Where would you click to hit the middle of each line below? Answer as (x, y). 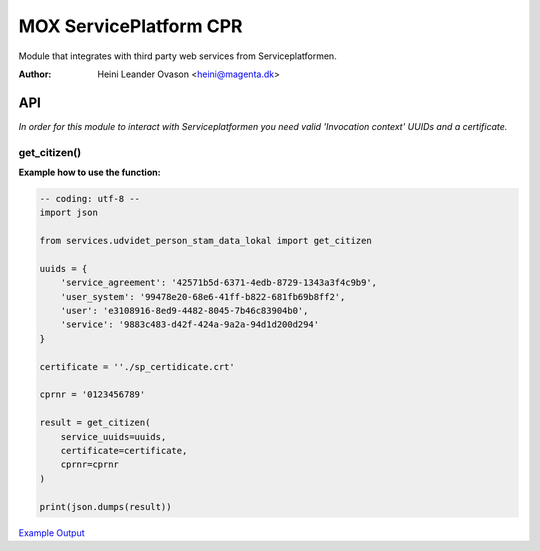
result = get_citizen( (95, 423)
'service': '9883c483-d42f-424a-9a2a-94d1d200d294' (190, 324)
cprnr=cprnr (90, 464)
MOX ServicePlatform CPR (130, 26)
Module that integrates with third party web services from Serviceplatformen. (177, 56)
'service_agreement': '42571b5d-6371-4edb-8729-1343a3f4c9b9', (219, 283)
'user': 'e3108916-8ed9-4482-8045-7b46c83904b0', (184, 311)
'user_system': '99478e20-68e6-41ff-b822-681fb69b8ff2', (203, 296)
